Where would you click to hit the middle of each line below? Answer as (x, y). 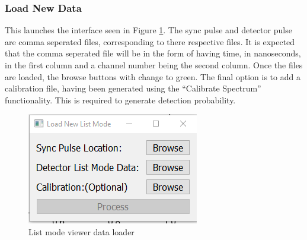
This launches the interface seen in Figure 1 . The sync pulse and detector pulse (148, 30)
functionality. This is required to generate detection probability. (120, 100)
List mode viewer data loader (81, 231)
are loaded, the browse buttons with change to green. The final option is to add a (153, 76)
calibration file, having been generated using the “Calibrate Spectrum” (133, 88)
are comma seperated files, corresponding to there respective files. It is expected (150, 41)
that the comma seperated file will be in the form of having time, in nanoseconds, (153, 53)
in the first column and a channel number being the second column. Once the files (154, 65)
